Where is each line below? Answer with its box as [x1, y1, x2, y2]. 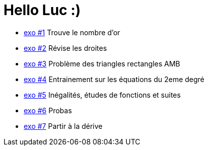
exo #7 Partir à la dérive [24, 121, 102, 130]
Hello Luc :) [4, 2, 81, 19]
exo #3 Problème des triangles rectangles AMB [24, 59, 180, 68]
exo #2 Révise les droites [24, 43, 107, 52]
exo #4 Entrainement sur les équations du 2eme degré [24, 74, 204, 84]
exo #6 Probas [24, 106, 72, 115]
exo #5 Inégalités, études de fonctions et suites [24, 90, 181, 99]
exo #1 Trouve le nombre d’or [24, 28, 120, 37]
